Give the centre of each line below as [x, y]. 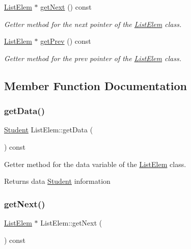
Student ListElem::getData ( [49, 130]
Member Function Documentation [96, 85]
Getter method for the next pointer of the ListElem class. [93, 24]
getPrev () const [66, 41]
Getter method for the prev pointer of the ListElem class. [93, 58]
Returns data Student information [57, 181]
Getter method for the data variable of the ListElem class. [95, 164]
